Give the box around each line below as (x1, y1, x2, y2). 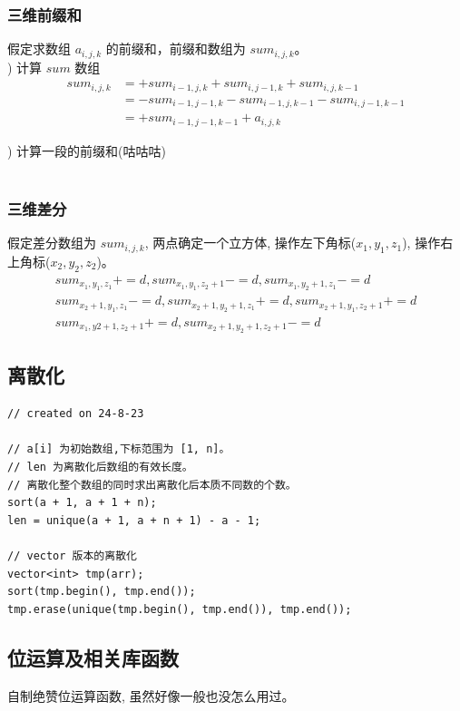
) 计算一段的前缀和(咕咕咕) (7, 141, 166, 160)
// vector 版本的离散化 (7, 549, 137, 562)
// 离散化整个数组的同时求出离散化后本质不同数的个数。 (7, 478, 297, 492)
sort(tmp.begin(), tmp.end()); (7, 585, 196, 599)
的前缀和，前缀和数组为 (105, 39, 246, 58)
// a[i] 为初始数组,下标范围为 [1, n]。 (7, 443, 230, 456)
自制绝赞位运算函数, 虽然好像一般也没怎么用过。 (7, 686, 295, 705)
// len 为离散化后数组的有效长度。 (7, 461, 193, 474)
